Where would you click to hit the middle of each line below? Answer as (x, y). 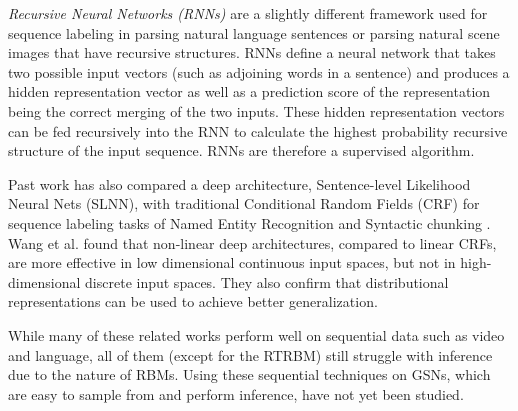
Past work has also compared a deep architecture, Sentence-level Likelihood (239, 183)
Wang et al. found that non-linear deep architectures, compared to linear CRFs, (252, 242)
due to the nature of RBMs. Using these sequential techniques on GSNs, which (249, 374)
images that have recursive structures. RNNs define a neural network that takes (252, 52)
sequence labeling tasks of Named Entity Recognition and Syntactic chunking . (249, 222)
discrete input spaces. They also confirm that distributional (267, 281)
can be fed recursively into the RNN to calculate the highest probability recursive (258, 130)
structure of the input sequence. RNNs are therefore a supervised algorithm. (241, 150)
